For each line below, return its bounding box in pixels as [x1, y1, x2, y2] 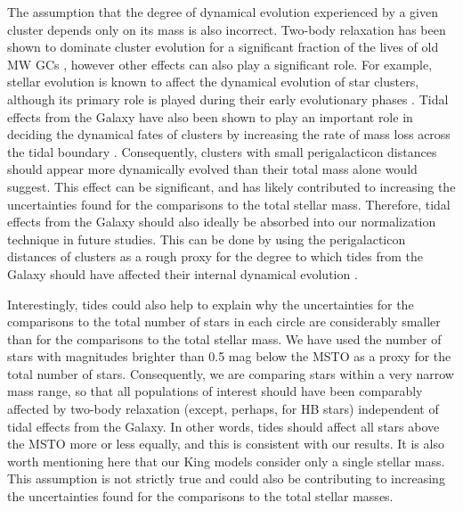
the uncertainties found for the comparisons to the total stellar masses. [7, 487, 394, 506]
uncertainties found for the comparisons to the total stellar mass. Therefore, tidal [7, 194, 451, 213]
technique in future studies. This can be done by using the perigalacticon [7, 229, 406, 248]
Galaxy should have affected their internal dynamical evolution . [7, 264, 358, 283]
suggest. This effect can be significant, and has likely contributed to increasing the [7, 177, 456, 195]
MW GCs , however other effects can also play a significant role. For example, [7, 54, 433, 73]
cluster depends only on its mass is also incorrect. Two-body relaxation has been [7, 20, 446, 38]
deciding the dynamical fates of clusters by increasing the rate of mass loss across [7, 125, 451, 144]
